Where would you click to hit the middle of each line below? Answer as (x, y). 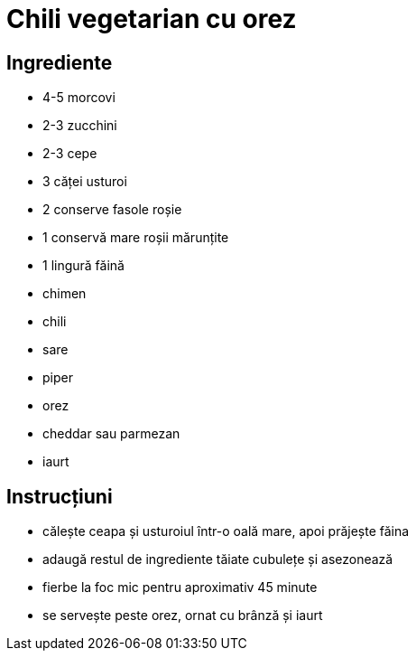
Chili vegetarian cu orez (152, 19)
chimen (65, 294)
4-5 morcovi (79, 98)
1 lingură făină (83, 266)
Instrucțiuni (60, 496)
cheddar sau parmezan (111, 434)
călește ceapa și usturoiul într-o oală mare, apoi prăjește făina (226, 531)
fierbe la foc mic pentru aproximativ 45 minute (180, 587)
